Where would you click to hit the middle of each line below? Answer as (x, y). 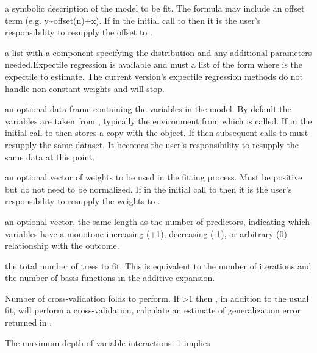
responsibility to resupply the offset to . (79, 32)
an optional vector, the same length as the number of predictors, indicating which (158, 221)
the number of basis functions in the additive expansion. (110, 278)
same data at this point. (50, 156)
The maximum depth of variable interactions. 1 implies (108, 342)
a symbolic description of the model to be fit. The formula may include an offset (155, 8)
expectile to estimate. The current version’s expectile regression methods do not (154, 76)
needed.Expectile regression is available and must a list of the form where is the (154, 64)
